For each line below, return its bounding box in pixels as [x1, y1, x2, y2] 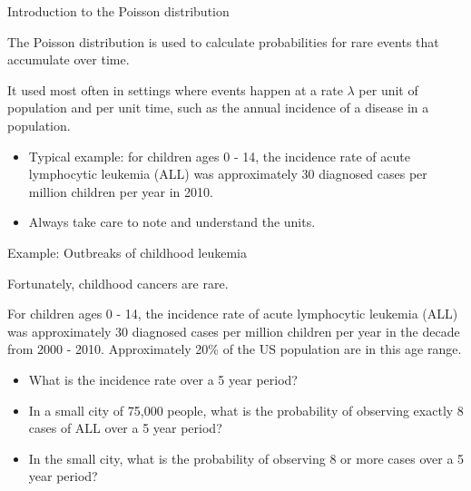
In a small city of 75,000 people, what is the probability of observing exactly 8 [28, 400, 464, 419]
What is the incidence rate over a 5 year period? [28, 369, 298, 388]
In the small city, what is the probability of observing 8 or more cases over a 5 [28, 448, 465, 467]
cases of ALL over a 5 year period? [28, 418, 222, 437]
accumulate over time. [7, 50, 130, 69]
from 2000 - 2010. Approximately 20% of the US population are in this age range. [7, 339, 462, 358]
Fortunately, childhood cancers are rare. [7, 273, 229, 292]
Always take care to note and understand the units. [28, 212, 316, 231]
